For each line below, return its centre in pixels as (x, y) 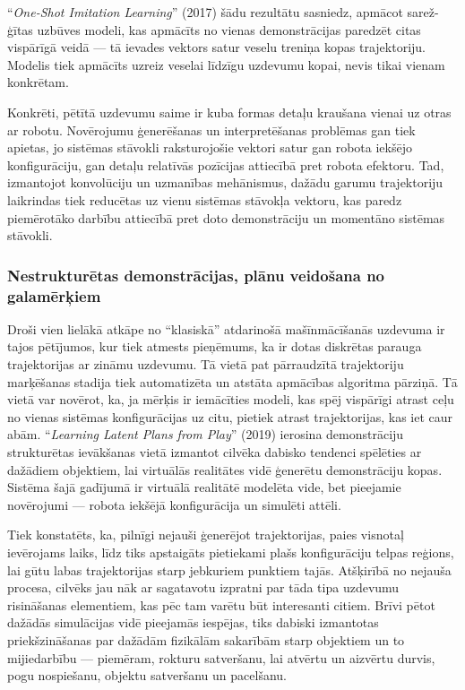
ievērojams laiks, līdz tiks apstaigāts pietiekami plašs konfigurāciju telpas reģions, (231, 552)
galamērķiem (54, 295)
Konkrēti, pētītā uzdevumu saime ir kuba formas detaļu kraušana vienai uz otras (229, 112)
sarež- (423, 12)
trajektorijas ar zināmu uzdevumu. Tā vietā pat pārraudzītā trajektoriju (206, 364)
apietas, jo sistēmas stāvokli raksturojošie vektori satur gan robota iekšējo (210, 147)
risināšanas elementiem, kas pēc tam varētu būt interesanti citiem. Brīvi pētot (221, 604)
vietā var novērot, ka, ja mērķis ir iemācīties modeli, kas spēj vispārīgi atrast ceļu (231, 399)
